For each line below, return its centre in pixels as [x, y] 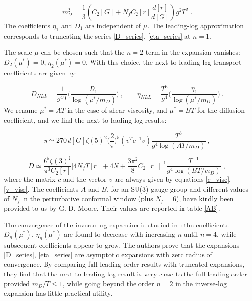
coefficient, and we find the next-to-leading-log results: [85, 119]
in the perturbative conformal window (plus [88, 198]
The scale [18, 52]
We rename [21, 110]
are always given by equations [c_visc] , [172, 179]
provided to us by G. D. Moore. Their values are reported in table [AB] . [112, 208]
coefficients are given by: [41, 72]
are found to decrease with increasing [120, 234]
